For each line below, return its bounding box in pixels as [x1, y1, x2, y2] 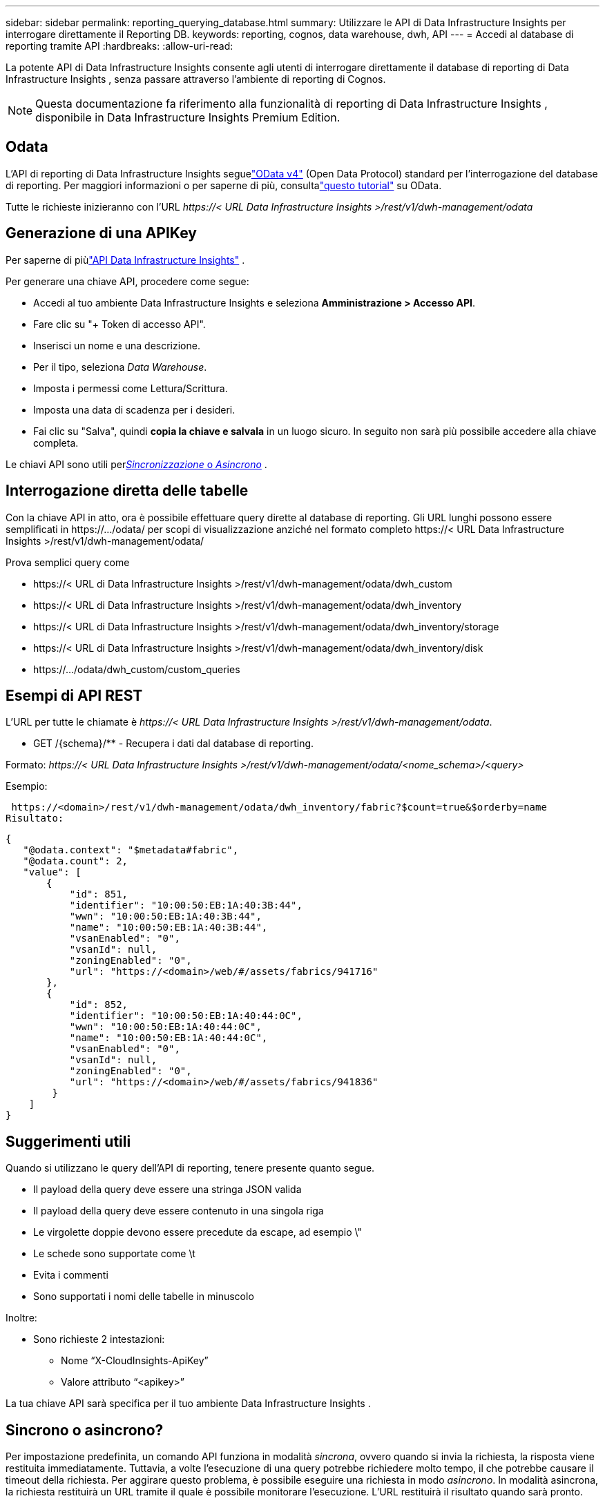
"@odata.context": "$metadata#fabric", [23, 844, 239, 856]
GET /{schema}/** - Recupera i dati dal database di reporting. [33, 737, 314, 750]
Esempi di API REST [6, 686, 143, 704]
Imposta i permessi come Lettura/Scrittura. [33, 382, 228, 394]
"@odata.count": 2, [23, 855, 128, 867]
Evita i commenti [33, 1269, 108, 1281]
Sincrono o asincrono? [6, 1421, 164, 1439]
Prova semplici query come [6, 556, 130, 568]
